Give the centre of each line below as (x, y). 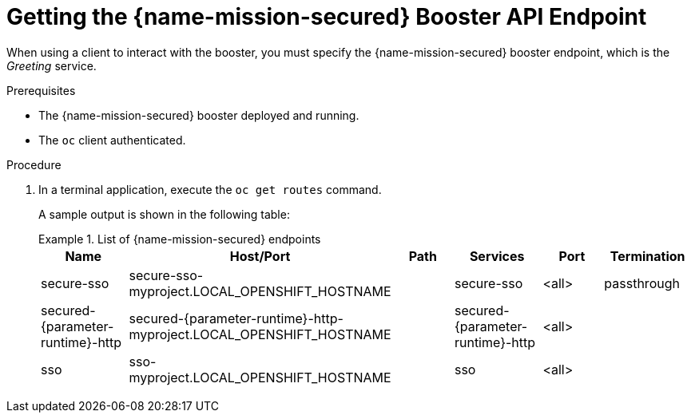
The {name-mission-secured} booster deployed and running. (199, 115)
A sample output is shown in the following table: (164, 214)
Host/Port (260, 256)
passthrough (642, 283)
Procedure (34, 164)
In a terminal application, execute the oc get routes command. (210, 189)
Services (497, 256)
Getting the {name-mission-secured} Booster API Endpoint (327, 17)
